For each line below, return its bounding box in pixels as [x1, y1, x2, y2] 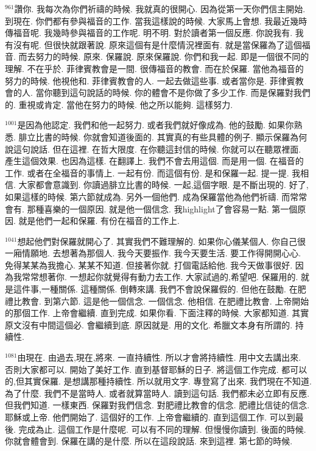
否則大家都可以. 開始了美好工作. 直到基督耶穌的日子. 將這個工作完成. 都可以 [5, 363, 307, 375]
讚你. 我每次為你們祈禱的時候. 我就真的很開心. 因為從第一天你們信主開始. [14, 2, 306, 15]
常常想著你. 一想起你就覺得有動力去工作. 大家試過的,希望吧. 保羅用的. [21, 270, 298, 283]
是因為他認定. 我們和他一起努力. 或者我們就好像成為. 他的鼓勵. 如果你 [17, 118, 294, 131]
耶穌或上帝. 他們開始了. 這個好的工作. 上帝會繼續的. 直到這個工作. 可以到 [5, 411, 295, 423]
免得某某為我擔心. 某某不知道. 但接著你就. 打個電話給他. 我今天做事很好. [5, 258, 293, 271]
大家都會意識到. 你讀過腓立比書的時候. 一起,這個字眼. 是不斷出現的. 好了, [18, 178, 309, 191]
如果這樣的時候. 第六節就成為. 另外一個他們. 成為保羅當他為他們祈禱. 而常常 [5, 190, 307, 203]
